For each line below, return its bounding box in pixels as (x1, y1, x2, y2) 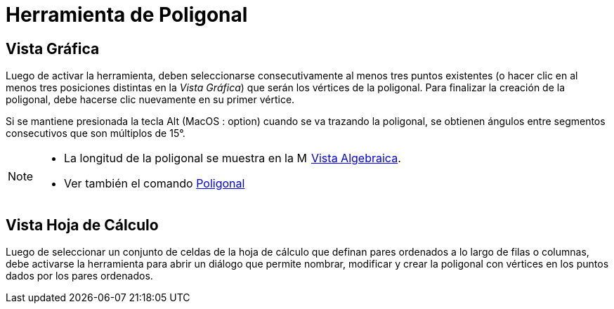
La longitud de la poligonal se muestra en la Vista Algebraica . (64, 151, 401, 166)
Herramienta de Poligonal (6, 3, 248, 27)
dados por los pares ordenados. (6, 270, 153, 282)
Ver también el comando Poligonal (64, 176, 245, 191)
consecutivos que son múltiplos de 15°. (6, 127, 185, 140)
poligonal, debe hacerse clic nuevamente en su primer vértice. (6, 93, 295, 106)
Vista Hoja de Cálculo (6, 216, 159, 234)
